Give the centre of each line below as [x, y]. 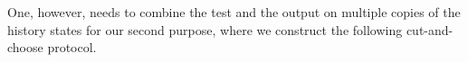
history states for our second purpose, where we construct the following [205, 29]
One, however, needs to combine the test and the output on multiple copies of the [234, 12]
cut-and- [430, 29]
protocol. [72, 47]
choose [25, 47]
